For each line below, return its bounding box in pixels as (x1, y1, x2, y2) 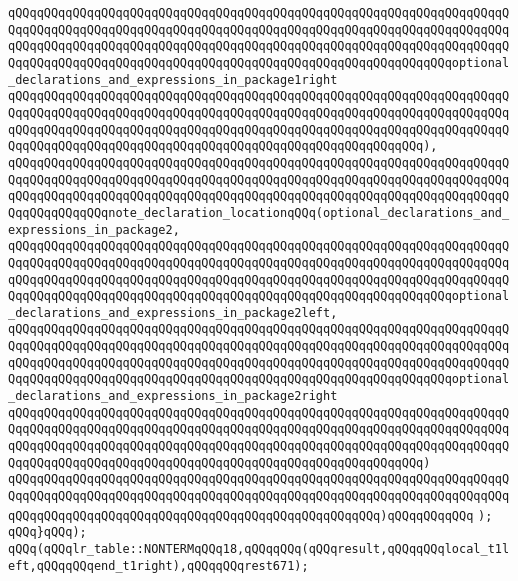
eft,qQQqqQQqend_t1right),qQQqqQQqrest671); (8, 558, 309, 573)
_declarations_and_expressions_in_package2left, (8, 305, 338, 320)
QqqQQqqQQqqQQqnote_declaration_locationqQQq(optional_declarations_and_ (8, 205, 510, 220)
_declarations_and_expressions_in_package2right (8, 389, 338, 404)
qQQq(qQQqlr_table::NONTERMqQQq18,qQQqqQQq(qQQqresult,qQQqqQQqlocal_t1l (8, 542, 510, 556)
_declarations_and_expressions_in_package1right (8, 72, 338, 87)
